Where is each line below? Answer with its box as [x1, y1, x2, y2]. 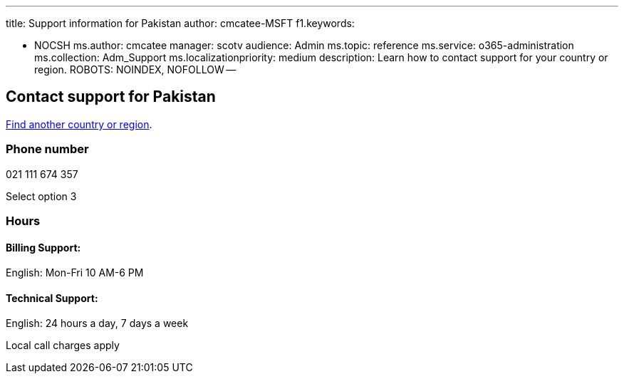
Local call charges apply [6, 339, 120, 352]
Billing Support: [6, 241, 81, 254]
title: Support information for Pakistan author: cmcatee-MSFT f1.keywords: [6, 17, 355, 29]
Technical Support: [6, 291, 98, 304]
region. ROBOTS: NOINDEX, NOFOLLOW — [34, 63, 236, 76]
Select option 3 [6, 189, 77, 202]
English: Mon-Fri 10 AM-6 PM [6, 266, 144, 279]
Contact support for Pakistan [6, 88, 216, 106]
